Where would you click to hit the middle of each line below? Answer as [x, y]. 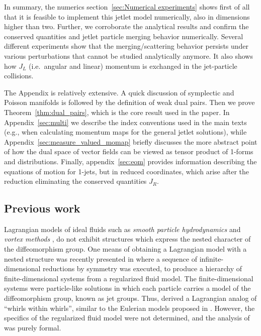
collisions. [19, 76]
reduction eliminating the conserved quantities [75, 181]
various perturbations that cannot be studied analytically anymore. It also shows [128, 55]
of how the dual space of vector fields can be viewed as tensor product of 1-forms [129, 151]
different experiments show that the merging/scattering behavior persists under [126, 46]
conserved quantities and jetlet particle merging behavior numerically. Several [124, 36]
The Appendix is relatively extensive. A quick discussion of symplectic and [119, 92]
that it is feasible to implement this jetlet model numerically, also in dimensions [127, 16]
